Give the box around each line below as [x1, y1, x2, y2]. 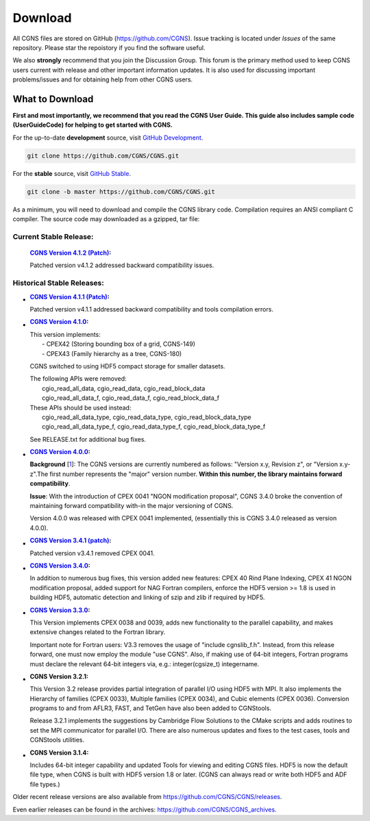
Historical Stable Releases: [12, 278, 104, 288]
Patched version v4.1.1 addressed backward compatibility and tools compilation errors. [29, 305, 274, 313]
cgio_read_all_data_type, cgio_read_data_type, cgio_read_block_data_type [42, 413, 251, 421]
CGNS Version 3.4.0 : [29, 561, 90, 570]
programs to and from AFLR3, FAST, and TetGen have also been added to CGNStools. [29, 704, 272, 712]
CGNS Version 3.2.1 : [29, 672, 89, 681]
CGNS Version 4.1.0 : [29, 318, 89, 326]
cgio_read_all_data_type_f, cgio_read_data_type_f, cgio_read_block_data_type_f [42, 422, 266, 431]
